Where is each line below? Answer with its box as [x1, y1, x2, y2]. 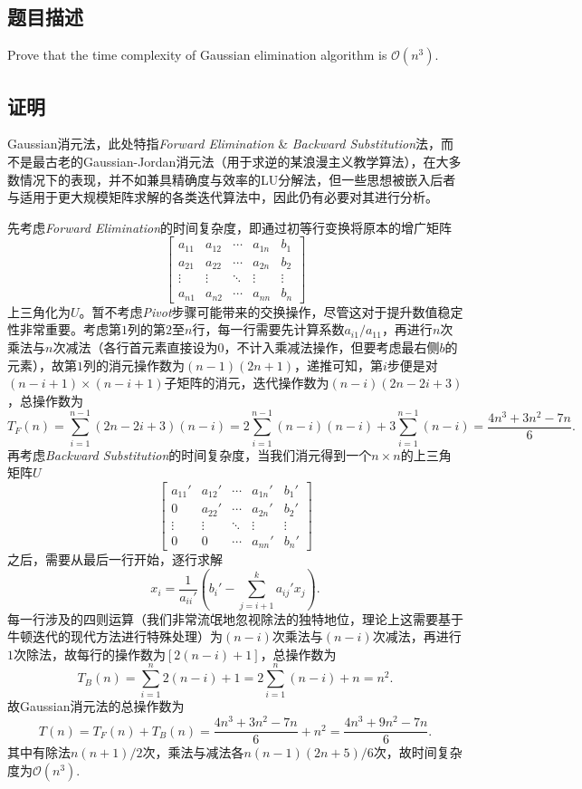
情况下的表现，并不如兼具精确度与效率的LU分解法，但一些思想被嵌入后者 [19, 169, 456, 188]
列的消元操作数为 [83, 355, 185, 374]
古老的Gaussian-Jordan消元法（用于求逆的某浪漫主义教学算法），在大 [44, 152, 449, 170]
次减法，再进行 [372, 627, 462, 646]
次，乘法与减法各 [142, 743, 244, 762]
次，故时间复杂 [373, 743, 463, 762]
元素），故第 [7, 355, 77, 374]
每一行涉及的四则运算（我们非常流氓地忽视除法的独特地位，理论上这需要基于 [7, 609, 463, 628]
